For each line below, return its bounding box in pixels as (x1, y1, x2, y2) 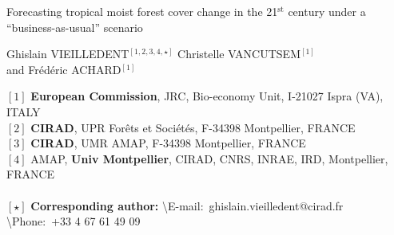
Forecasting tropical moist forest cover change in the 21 (6, 3, 278, 19)
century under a (288, 3, 366, 19)
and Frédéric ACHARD (6, 61, 121, 77)
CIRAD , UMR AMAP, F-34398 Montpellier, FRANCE (30, 135, 306, 151)
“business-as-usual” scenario (6, 18, 143, 35)
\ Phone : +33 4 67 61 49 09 (6, 213, 141, 229)
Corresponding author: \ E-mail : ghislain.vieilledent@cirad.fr (30, 197, 344, 213)
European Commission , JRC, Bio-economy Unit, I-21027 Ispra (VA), (30, 88, 384, 104)
